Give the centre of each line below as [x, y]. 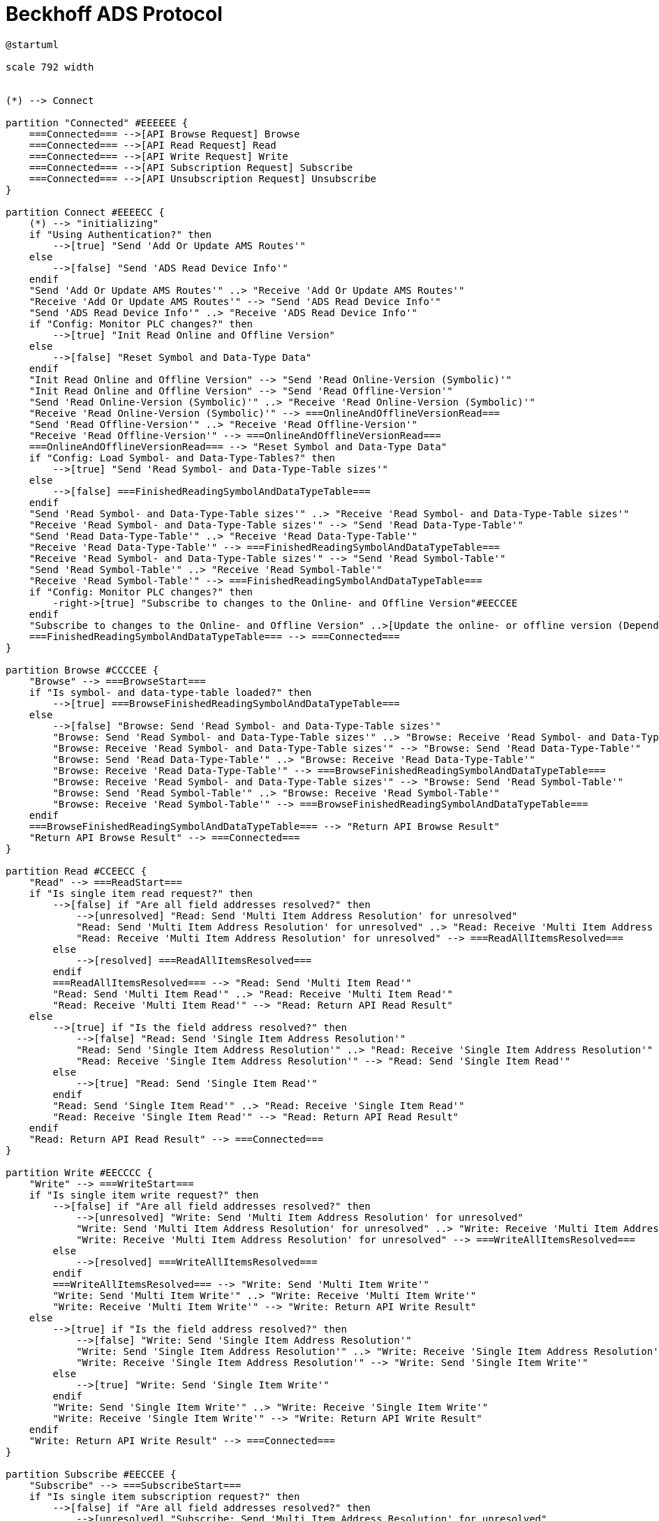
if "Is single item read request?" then [141, 893]
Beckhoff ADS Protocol [114, 14]
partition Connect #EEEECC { [85, 212]
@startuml [32, 44]
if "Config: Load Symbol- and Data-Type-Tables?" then [182, 458]
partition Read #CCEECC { [76, 871]
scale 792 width [50, 67]
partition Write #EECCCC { [79, 1172]
